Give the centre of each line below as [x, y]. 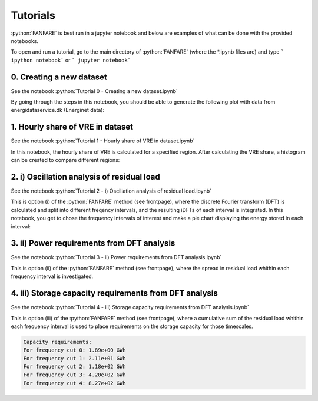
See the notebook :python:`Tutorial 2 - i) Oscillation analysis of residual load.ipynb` [111, 191]
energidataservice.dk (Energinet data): [58, 110]
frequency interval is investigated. [52, 276]
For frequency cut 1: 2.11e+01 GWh [74, 358]
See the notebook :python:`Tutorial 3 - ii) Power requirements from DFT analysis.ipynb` [116, 257]
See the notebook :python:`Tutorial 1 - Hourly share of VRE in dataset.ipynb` [103, 141]
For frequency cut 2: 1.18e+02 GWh [74, 367]
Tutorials [33, 15]
